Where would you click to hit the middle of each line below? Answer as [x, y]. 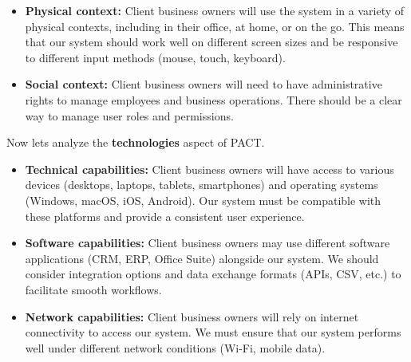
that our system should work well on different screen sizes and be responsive [211, 42]
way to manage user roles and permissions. [129, 115]
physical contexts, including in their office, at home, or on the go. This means [215, 26]
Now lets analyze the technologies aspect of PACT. [136, 142]
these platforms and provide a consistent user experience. [165, 216]
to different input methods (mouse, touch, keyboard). [155, 57]
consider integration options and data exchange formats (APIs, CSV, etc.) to [213, 274]
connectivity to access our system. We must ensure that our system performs [213, 332]
